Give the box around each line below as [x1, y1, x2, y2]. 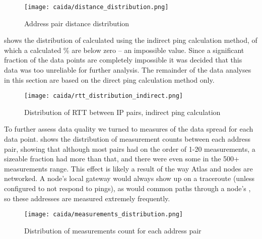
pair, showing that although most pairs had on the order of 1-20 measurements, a [4, 143, 255, 154]
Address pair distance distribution [24, 18, 129, 28]
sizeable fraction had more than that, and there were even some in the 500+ [4, 153, 239, 164]
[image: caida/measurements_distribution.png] [24, 211, 183, 218]
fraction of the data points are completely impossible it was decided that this [4, 54, 242, 65]
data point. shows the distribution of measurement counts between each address [4, 134, 251, 144]
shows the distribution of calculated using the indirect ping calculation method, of [4, 35, 257, 45]
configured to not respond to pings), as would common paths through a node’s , [4, 183, 251, 194]
